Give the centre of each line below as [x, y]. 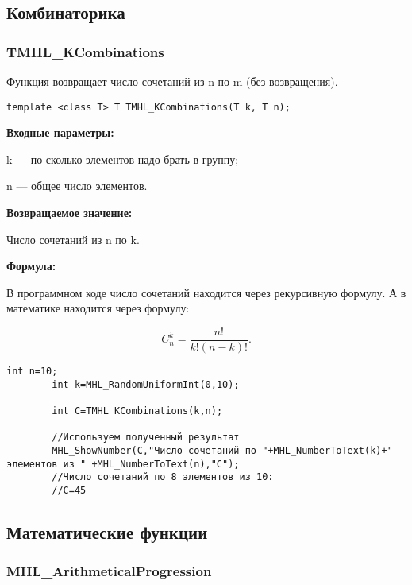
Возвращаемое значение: [69, 213]
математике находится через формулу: [98, 308]
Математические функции [107, 532]
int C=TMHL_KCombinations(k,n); [137, 411]
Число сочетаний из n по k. [73, 239]
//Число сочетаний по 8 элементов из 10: [163, 477]
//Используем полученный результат [146, 438]
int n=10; [32, 372]
